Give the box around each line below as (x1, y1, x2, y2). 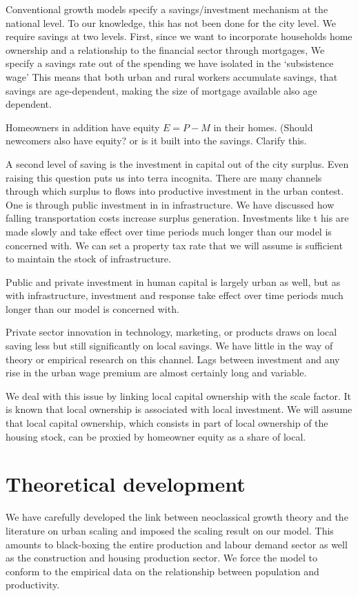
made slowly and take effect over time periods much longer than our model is (6, 224, 332, 238)
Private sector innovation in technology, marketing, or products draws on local (6, 325, 337, 339)
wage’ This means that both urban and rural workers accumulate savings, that (6, 69, 338, 84)
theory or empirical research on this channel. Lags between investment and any (6, 352, 340, 366)
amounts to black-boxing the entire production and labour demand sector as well (6, 537, 348, 551)
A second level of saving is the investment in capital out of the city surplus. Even (6, 156, 349, 171)
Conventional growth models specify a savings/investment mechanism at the (6, 2, 328, 16)
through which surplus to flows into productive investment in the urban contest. (6, 184, 344, 198)
